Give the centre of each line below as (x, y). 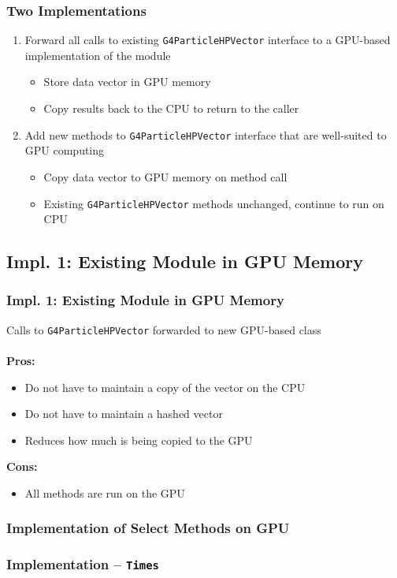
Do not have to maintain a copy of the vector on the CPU (165, 387)
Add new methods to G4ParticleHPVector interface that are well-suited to (206, 134)
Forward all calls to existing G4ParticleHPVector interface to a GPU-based (208, 40)
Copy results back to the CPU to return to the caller (171, 108)
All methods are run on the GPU (105, 492)
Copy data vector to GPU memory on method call (165, 176)
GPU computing (65, 150)
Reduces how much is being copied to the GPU (139, 440)
